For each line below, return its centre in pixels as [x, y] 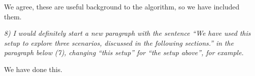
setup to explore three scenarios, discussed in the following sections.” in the [119, 42]
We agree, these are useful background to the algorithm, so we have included [122, 6]
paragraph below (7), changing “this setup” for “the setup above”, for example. [124, 52]
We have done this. [33, 69]
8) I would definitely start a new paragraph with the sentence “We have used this [127, 33]
